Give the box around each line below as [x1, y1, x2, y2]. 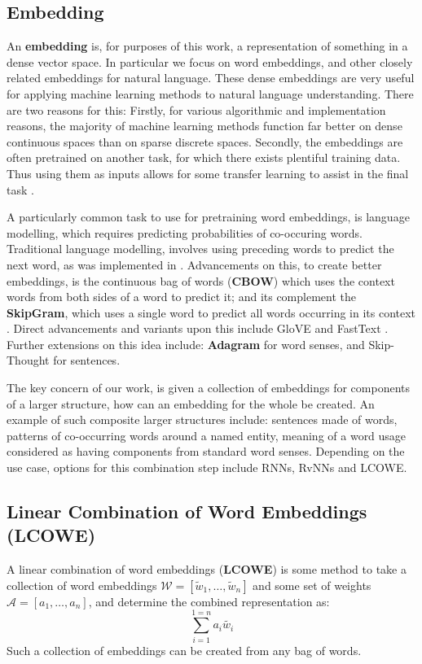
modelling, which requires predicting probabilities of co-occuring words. [7, 224, 363, 241]
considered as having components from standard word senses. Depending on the [7, 443, 405, 460]
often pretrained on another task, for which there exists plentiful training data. [7, 149, 401, 166]
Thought [7, 352, 50, 369]
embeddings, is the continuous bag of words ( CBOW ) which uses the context [7, 272, 395, 289]
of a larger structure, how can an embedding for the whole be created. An [7, 395, 375, 412]
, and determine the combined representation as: [88, 592, 330, 609]
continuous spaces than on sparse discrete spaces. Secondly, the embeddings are [7, 133, 403, 150]
